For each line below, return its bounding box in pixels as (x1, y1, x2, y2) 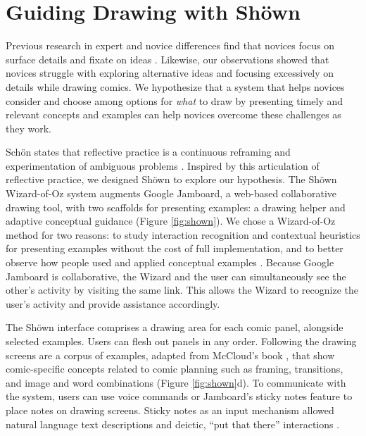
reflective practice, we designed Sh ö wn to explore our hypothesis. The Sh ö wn (6, 172, 337, 187)
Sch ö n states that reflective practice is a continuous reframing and (6, 144, 291, 159)
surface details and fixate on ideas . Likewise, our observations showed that (6, 51, 329, 66)
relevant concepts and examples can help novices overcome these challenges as (6, 107, 341, 122)
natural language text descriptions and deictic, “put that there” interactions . (6, 416, 340, 431)
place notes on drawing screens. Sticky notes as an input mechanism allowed (6, 402, 334, 417)
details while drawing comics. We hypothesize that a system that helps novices (6, 79, 345, 94)
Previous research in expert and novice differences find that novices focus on (6, 38, 335, 53)
